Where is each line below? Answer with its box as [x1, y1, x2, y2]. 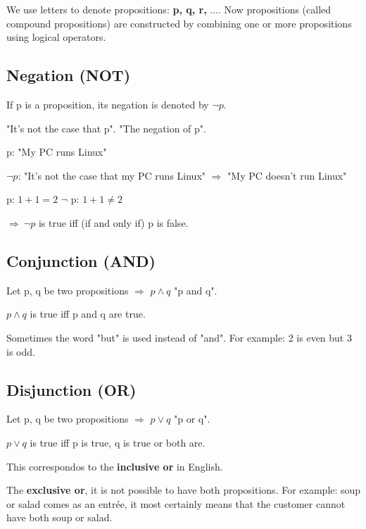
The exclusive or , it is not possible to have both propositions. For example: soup [6, 483, 361, 497]
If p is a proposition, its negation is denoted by [6, 97, 209, 111]
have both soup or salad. [6, 510, 113, 525]
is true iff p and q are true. [30, 306, 146, 321]
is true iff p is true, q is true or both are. [30, 435, 206, 449]
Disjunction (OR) [6, 378, 137, 400]
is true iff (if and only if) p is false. [38, 215, 189, 230]
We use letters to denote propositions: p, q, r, [6, 2, 207, 16]
